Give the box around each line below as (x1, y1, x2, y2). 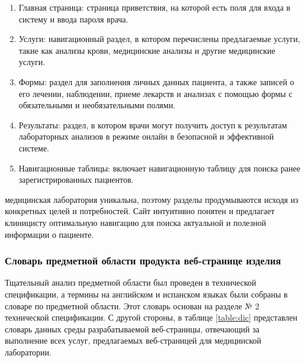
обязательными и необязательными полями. (18, 99, 176, 111)
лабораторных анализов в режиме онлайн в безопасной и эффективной (18, 130, 274, 143)
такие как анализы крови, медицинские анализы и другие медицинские (18, 44, 275, 56)
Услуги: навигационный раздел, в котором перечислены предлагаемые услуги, (18, 33, 300, 45)
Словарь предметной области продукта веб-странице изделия (5, 253, 281, 268)
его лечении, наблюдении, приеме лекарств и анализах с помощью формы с (18, 87, 293, 99)
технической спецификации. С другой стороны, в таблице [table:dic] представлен (5, 311, 298, 324)
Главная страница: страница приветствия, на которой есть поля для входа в (18, 1, 291, 13)
